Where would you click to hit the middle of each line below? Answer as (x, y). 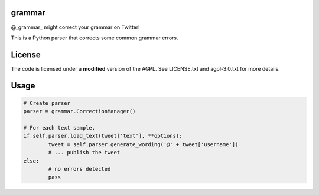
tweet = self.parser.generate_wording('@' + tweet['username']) (143, 144)
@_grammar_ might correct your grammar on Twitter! (75, 27)
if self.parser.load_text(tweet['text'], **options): (103, 136)
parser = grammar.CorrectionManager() (79, 111)
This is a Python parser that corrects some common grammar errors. (95, 38)
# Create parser (47, 103)
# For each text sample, (59, 128)
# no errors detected (79, 169)
